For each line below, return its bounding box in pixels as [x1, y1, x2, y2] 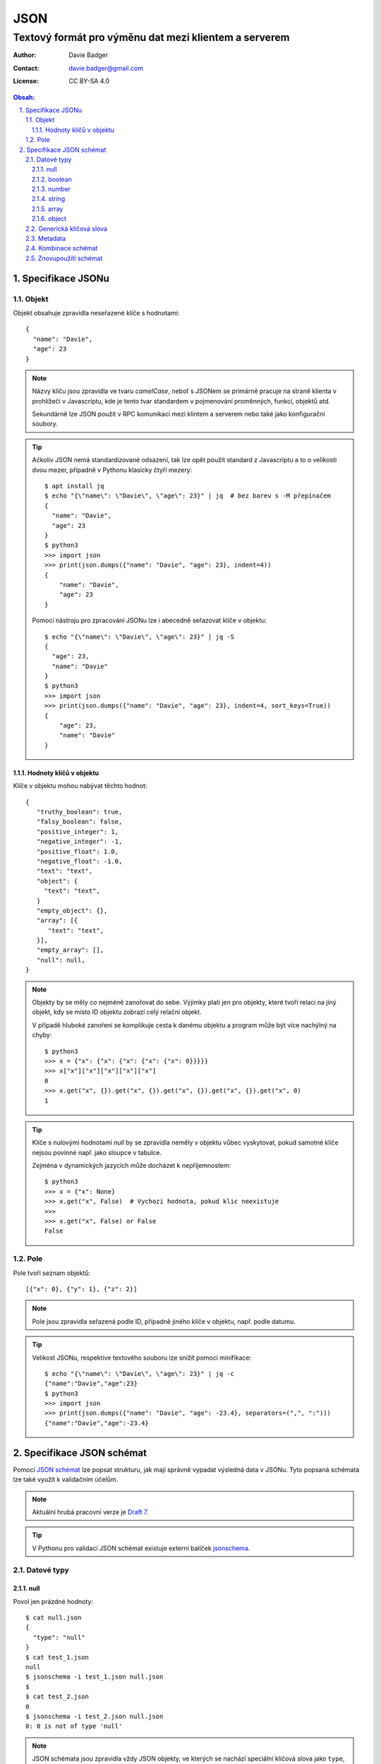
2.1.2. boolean [32, 175, 72, 183]
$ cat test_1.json [25, 1653, 90, 1661]
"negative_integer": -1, [36, 838, 123, 846]
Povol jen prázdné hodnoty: [13, 1597, 93, 1605]
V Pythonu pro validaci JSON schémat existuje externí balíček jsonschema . [32, 1544, 250, 1552]
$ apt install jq [44, 482, 104, 490]
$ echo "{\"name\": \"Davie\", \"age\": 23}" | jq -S [44, 632, 234, 641]
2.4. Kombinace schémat [25, 244, 98, 253]
